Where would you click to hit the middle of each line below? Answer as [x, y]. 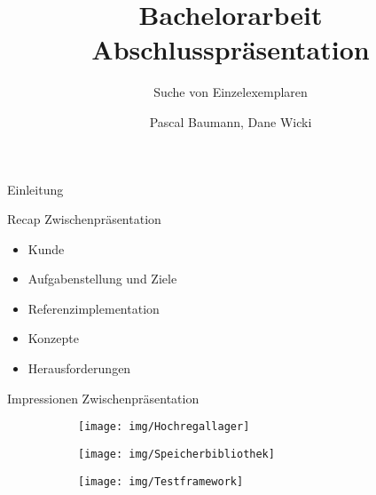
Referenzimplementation [94, 308]
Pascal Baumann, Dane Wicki [231, 121]
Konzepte [53, 338]
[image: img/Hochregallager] [164, 427]
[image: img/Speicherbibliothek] [176, 454]
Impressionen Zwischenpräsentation [103, 398]
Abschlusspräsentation [231, 49]
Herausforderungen [79, 368]
